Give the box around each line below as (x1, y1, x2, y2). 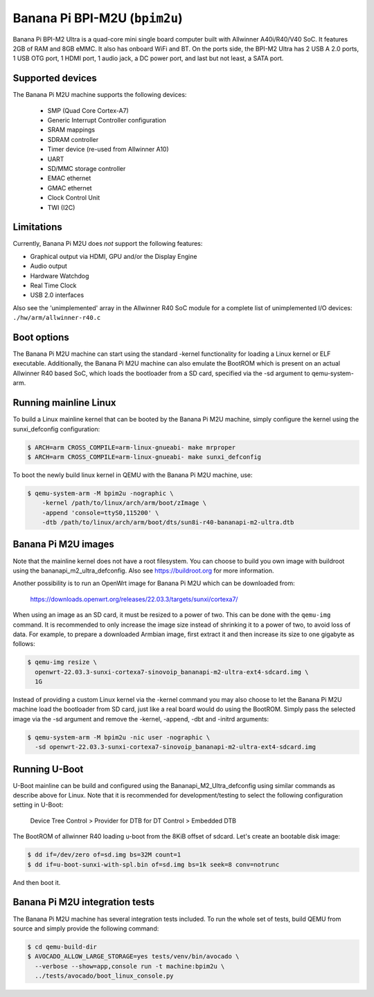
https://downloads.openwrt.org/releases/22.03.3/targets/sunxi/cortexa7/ (30, 595, 238, 603)
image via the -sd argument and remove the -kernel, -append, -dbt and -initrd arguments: (12, 715, 269, 723)
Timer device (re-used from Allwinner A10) (47, 145, 169, 154)
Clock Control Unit (47, 194, 100, 202)
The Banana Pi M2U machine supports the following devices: (12, 91, 187, 99)
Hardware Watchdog (30, 271, 89, 280)
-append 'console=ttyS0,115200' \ (42, 509, 159, 517)
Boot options (12, 331, 69, 343)
